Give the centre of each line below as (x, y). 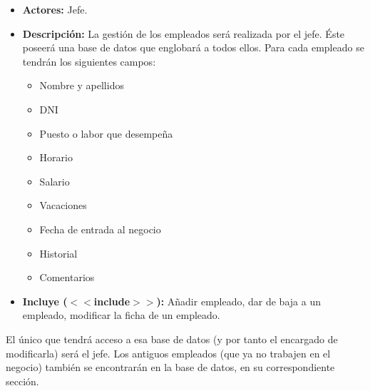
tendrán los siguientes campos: (89, 61)
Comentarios (67, 277)
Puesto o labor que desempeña (106, 133)
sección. (22, 381)
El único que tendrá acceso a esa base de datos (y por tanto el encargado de (172, 339)
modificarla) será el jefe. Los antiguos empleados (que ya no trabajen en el (168, 353)
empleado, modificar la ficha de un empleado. (121, 315)
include (112, 301)
